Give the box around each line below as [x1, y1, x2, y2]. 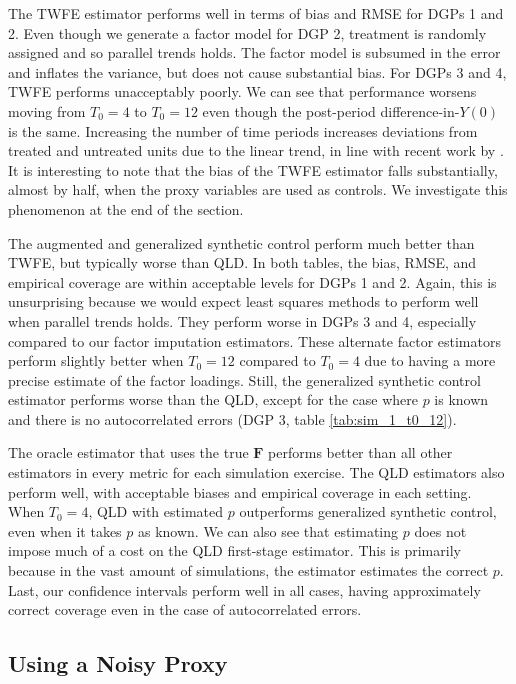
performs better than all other [268, 442, 453, 463]
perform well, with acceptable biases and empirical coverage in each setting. [8, 481, 472, 502]
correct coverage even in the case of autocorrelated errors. [8, 599, 362, 620]
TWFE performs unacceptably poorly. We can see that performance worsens [8, 81, 477, 102]
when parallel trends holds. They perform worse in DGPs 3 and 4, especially [8, 310, 477, 331]
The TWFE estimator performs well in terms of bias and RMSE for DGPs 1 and [8, 3, 504, 23]
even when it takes [8, 520, 122, 541]
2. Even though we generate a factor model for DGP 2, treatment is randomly [8, 22, 487, 43]
